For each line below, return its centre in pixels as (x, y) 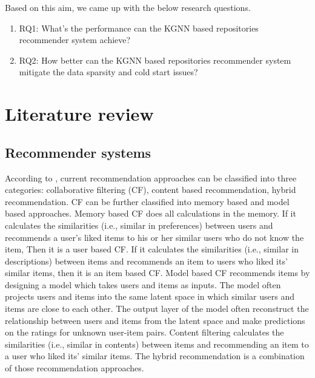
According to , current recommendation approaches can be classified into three (151, 177)
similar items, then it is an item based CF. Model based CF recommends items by (157, 273)
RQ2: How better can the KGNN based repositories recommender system (155, 60)
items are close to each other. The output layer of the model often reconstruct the (157, 309)
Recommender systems (78, 152)
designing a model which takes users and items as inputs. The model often (143, 284)
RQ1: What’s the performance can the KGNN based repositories (139, 28)
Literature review (79, 114)
